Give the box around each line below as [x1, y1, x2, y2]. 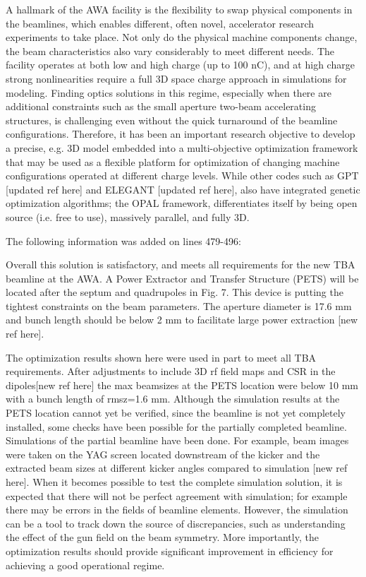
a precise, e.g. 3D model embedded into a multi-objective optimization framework [6, 140, 358, 155]
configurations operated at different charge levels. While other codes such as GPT [6, 168, 359, 183]
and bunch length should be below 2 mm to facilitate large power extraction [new [6, 312, 358, 327]
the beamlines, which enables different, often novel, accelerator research [6, 16, 315, 30]
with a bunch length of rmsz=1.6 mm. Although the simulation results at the [6, 391, 340, 406]
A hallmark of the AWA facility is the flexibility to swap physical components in [6, 2, 353, 16]
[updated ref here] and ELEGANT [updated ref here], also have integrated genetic [6, 182, 360, 196]
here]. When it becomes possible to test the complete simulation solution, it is [6, 475, 343, 489]
